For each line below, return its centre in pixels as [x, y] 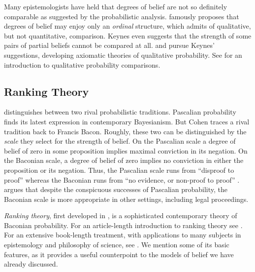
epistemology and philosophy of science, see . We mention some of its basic [117, 245]
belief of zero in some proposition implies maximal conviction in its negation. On [126, 150]
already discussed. [31, 264]
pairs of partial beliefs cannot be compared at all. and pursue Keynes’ [109, 45]
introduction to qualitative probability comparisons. [82, 64]
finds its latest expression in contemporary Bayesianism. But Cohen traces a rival [127, 121]
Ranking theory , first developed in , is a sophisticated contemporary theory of [121, 215]
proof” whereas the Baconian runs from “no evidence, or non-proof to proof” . [122, 179]
